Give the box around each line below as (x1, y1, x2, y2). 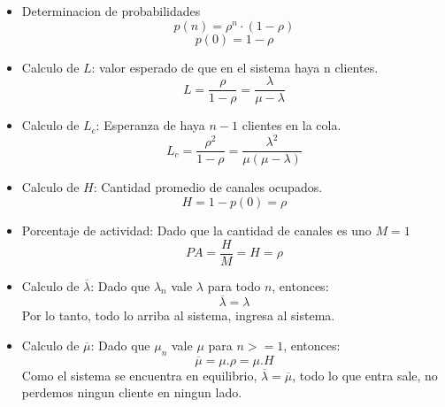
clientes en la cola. (242, 116, 341, 134)
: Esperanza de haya (96, 116, 205, 134)
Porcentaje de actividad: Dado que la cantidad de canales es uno (21, 221, 372, 239)
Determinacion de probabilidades (21, 2, 201, 19)
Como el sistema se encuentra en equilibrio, (21, 365, 257, 384)
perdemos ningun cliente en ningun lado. (21, 383, 242, 402)
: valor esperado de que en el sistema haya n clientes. (91, 58, 379, 76)
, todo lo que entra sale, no (292, 365, 438, 384)
